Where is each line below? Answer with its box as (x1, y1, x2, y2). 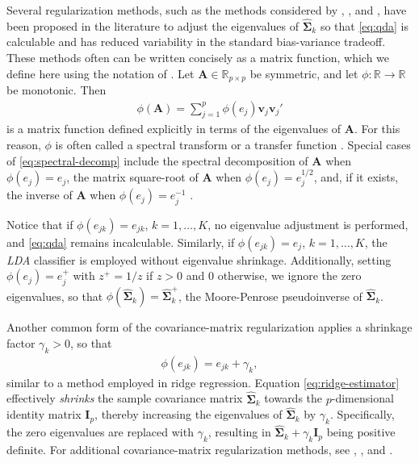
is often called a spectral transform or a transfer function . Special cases (55, 136, 411, 153)
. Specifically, (329, 406, 395, 423)
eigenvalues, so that (6, 287, 103, 304)
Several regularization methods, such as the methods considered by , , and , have (6, 2, 407, 18)
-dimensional (331, 390, 394, 407)
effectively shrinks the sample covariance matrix (6, 390, 243, 407)
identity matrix (6, 406, 82, 423)
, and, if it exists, (313, 169, 399, 186)
